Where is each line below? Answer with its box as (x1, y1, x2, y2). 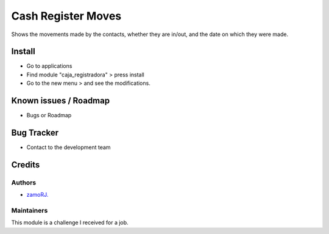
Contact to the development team (26, 144, 111, 151)
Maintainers (11, 206, 48, 214)
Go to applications (26, 62, 73, 70)
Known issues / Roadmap (11, 95, 110, 106)
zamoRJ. (26, 191, 49, 199)
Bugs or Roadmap (26, 112, 72, 119)
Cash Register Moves (11, 9, 122, 23)
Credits (11, 159, 40, 170)
